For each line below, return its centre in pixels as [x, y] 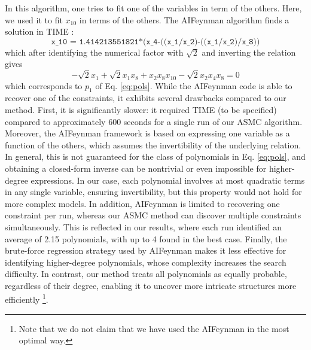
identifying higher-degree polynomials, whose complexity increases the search [146, 262]
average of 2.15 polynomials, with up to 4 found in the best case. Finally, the [146, 238]
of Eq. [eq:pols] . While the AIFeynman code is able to [194, 85]
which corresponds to [44, 85]
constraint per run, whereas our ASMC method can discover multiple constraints [153, 215]
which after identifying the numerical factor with [94, 52]
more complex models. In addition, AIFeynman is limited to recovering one [142, 203]
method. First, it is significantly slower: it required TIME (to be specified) [141, 109]
